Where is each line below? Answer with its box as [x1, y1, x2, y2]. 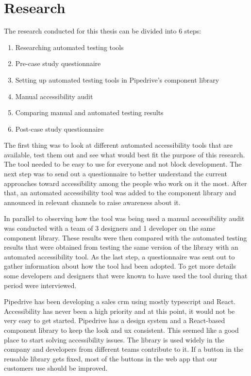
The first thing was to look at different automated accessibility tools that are [4, 140, 233, 150]
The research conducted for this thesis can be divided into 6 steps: [4, 26, 201, 36]
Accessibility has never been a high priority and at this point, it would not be [4, 306, 235, 316]
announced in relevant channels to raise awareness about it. [4, 197, 181, 207]
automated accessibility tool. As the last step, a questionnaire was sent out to [4, 251, 235, 261]
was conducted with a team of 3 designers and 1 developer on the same [4, 223, 216, 233]
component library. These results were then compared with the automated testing [4, 232, 247, 242]
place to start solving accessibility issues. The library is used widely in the [4, 334, 224, 344]
